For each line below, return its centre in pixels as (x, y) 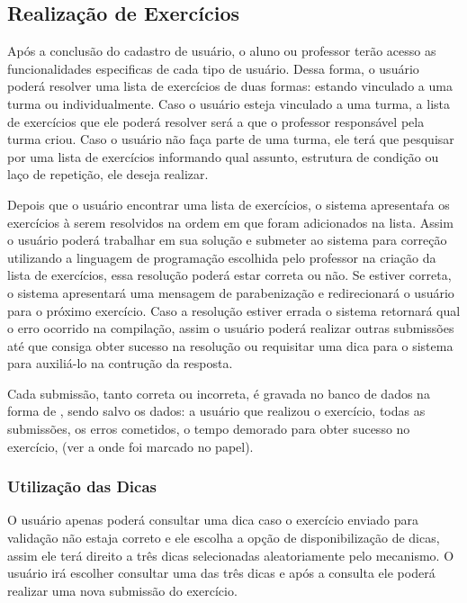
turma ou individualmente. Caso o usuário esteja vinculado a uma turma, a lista (229, 103)
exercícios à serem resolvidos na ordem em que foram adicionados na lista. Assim (230, 222)
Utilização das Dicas (82, 486)
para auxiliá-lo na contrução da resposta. (120, 363)
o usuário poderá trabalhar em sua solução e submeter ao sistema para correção (227, 240)
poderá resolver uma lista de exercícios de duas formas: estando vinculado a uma (230, 86)
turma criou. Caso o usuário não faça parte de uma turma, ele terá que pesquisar (231, 139)
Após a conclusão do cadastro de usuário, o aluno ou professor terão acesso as (222, 51)
